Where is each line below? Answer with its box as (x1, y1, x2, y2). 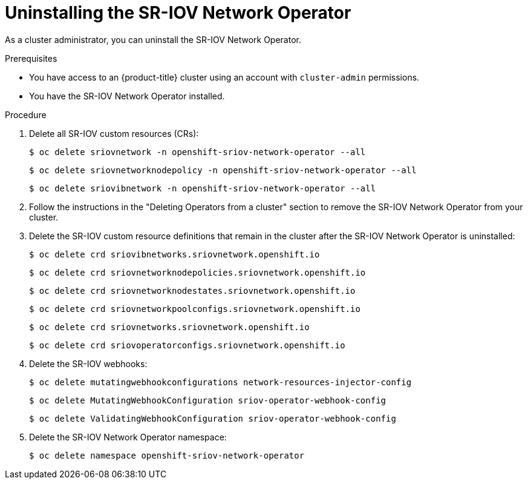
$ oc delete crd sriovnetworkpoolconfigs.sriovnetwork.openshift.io (29, 303, 360, 314)
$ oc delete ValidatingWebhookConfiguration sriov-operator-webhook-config (29, 413, 396, 423)
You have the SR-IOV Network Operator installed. (29, 90, 225, 101)
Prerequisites (5, 53, 57, 64)
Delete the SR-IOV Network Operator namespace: (29, 431, 227, 442)
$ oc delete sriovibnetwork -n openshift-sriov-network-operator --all (29, 183, 376, 193)
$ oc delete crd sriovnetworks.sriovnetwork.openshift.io (29, 322, 310, 332)
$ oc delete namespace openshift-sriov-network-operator (29, 450, 305, 460)
